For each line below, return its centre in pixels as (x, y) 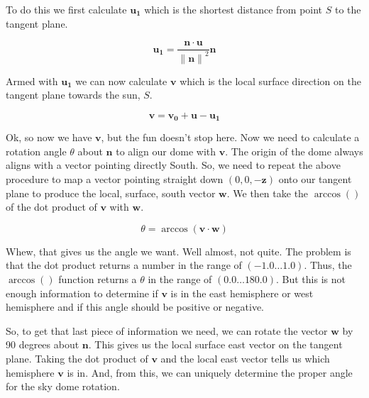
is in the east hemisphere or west (242, 293)
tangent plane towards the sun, (73, 95)
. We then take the (268, 193)
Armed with (32, 81)
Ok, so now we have (49, 137)
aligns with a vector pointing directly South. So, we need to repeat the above (173, 165)
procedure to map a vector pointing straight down (115, 179)
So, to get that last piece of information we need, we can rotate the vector (167, 330)
